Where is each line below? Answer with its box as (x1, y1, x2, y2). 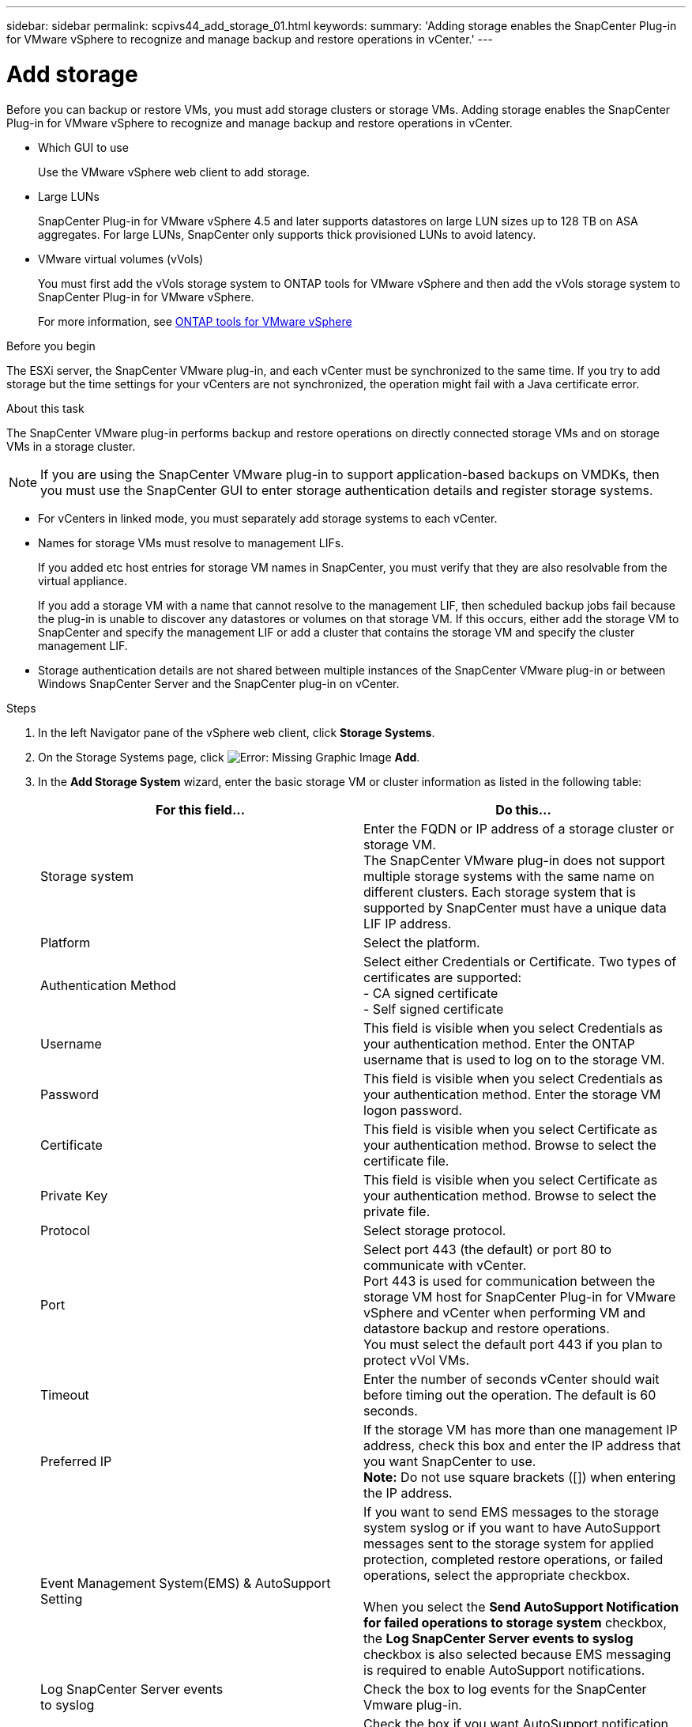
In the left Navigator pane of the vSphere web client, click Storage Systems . (38, 725, 435, 739)
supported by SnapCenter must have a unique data (363, 899, 667, 916)
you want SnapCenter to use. (363, 1453, 536, 1469)
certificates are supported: (363, 969, 522, 985)
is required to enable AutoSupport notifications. (363, 1661, 645, 1678)
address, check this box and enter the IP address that (363, 1437, 681, 1453)
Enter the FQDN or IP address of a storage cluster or (363, 820, 675, 837)
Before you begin (6, 338, 96, 353)
